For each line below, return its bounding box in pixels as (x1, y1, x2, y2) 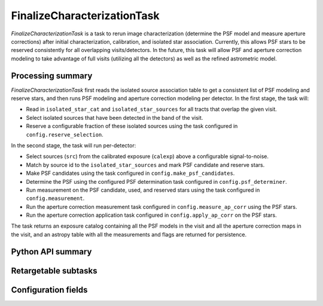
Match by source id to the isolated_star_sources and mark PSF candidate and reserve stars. (26, 161, 265, 168)
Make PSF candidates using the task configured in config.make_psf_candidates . (26, 169, 235, 177)
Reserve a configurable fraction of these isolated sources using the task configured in (26, 123, 238, 130)
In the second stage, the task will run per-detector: (11, 141, 136, 149)
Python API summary (11, 246, 92, 257)
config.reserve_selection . (26, 131, 104, 138)
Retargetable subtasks (11, 265, 98, 275)
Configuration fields (11, 284, 88, 295)
